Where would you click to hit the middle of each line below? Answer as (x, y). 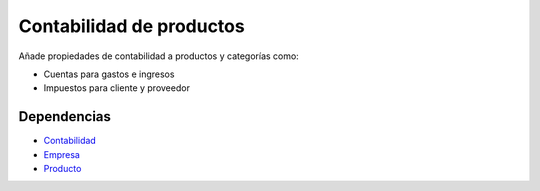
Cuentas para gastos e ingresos (109, 74)
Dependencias (65, 116)
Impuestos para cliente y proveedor (116, 88)
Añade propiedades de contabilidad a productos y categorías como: (158, 56)
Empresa (61, 154)
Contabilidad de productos (131, 26)
